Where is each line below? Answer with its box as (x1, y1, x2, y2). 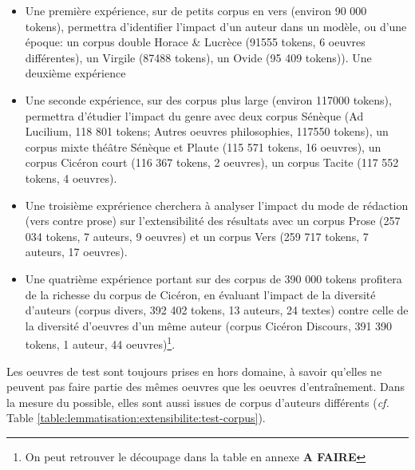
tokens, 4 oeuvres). (25, 169, 117, 186)
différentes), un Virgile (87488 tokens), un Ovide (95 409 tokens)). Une (25, 49, 372, 65)
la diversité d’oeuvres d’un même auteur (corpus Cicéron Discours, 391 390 (25, 317, 393, 334)
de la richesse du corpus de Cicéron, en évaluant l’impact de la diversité (25, 286, 376, 302)
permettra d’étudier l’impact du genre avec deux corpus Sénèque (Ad (25, 107, 364, 124)
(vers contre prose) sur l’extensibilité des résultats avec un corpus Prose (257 (25, 212, 401, 229)
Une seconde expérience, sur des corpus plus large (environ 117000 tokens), (25, 91, 392, 108)
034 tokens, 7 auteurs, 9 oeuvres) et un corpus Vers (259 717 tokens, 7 (25, 227, 369, 244)
